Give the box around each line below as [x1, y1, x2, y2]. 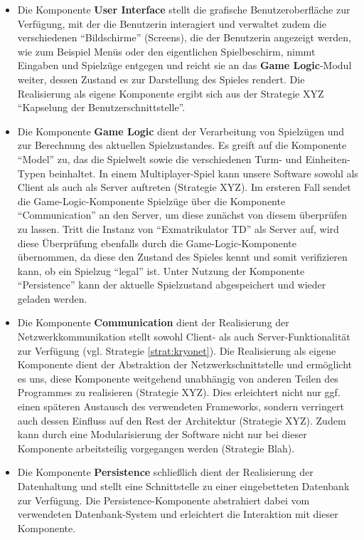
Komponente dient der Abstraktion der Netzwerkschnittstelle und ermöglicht [17, 357, 352, 372]
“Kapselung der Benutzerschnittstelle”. [17, 100, 186, 115]
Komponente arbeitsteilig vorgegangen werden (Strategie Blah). [17, 440, 295, 455]
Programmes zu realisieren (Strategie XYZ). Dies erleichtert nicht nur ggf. [17, 385, 341, 400]
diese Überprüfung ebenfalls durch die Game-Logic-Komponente [17, 235, 296, 250]
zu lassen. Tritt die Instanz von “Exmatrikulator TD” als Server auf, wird [17, 221, 339, 236]
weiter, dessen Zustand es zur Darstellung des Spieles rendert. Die [17, 71, 305, 86]
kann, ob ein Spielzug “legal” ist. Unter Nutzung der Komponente [17, 263, 305, 278]
